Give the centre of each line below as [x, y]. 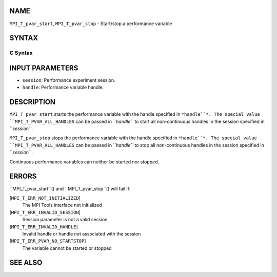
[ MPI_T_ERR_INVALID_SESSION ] [45, 212]
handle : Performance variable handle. [63, 88]
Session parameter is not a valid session [65, 220]
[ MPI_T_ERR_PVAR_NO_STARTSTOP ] [48, 241]
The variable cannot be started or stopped [67, 248]
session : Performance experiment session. [69, 80]
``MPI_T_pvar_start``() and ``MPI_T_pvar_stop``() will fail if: [70, 188]
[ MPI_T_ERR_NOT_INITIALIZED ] [45, 198]
